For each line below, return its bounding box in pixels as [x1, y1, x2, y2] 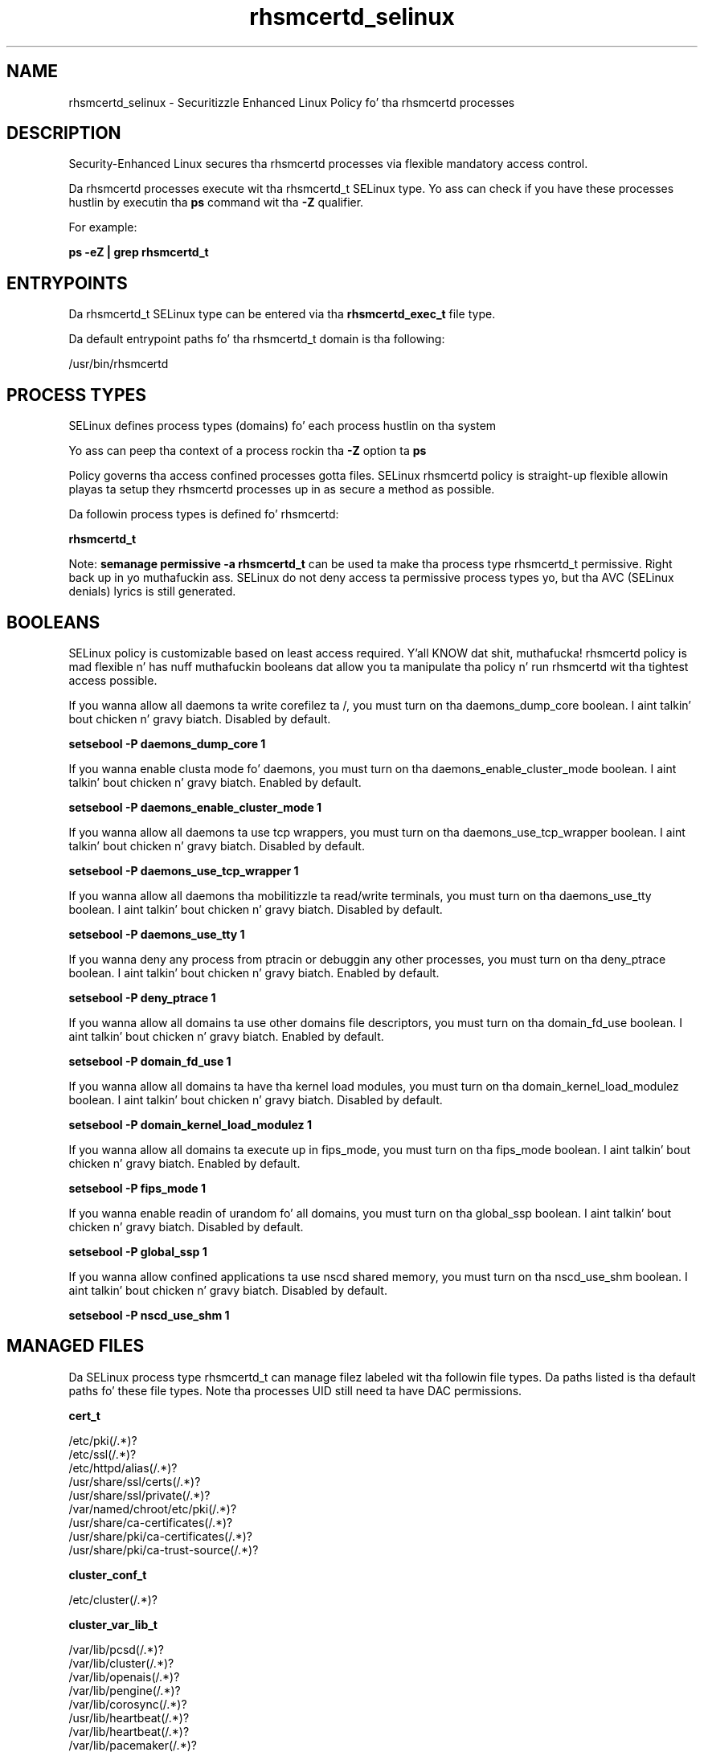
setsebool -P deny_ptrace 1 [68, 990, 216, 1005]
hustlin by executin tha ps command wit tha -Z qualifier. [68, 195, 364, 210]
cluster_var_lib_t [68, 1617, 158, 1631]
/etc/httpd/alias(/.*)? [68, 1460, 178, 1475]
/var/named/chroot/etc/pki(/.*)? [68, 1501, 237, 1516]
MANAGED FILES [6, 1336, 145, 1357]
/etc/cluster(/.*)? [68, 1592, 158, 1607]
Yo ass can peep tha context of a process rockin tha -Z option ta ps [68, 444, 427, 458]
